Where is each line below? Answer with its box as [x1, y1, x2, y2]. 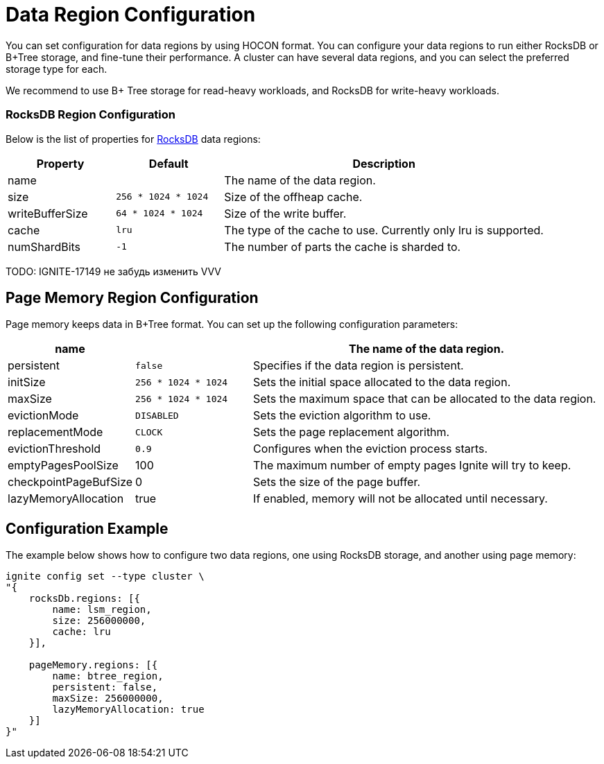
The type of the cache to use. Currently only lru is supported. [224, 223, 544, 237]
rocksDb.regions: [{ [28, 593, 140, 605]
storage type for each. [6, 62, 107, 75]
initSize [8, 375, 46, 390]
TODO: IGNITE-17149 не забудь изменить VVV [6, 265, 222, 277]
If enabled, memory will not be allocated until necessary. [253, 492, 548, 506]
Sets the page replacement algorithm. [253, 425, 450, 440]
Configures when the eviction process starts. [253, 442, 488, 456]
